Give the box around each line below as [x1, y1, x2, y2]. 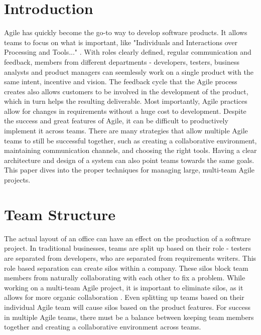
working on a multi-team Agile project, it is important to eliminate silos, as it [4, 282, 243, 292]
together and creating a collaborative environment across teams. [4, 321, 201, 332]
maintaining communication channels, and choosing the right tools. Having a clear [4, 145, 257, 155]
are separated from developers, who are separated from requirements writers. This [4, 252, 256, 263]
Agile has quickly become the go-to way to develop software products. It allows [4, 27, 247, 38]
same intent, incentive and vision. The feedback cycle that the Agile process [4, 76, 237, 87]
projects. [4, 175, 31, 185]
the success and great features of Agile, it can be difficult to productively [4, 115, 228, 126]
